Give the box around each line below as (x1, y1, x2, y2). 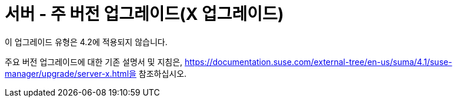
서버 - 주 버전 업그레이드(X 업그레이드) (5, 4, 284, 24)
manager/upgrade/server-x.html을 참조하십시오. (5, 68, 187, 79)
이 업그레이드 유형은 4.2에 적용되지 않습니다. (5, 36, 168, 47)
